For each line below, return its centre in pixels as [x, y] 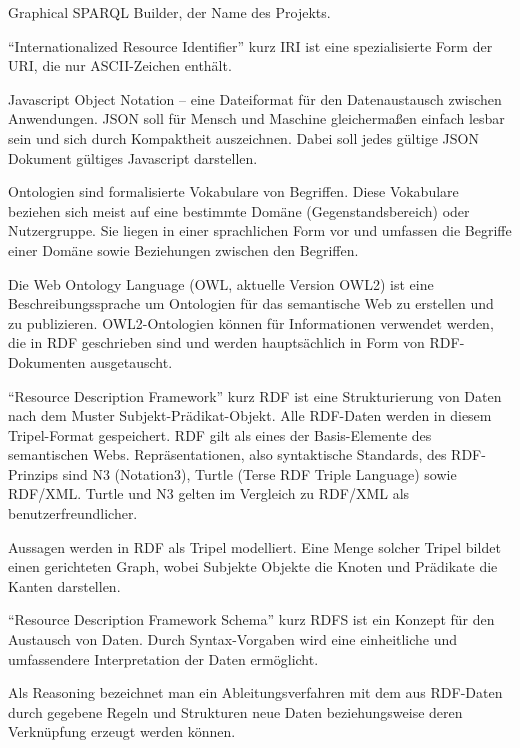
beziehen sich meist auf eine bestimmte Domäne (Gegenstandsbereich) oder [239, 210]
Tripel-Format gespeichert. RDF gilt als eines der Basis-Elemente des [220, 434]
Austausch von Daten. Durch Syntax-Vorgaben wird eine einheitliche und [233, 639]
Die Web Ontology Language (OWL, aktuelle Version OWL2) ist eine [221, 283]
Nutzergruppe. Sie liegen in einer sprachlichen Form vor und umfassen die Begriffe [260, 230]
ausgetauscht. [131, 361]
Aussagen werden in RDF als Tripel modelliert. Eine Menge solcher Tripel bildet [254, 546]
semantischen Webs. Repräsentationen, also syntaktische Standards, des [227, 454]
